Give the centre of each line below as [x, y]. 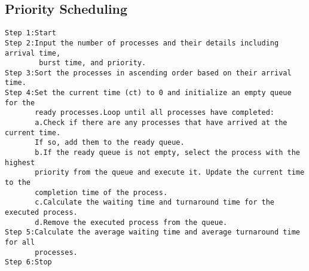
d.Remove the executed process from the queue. [131, 222]
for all [20, 242]
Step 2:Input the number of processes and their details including [142, 43]
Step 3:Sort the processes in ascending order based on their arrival [148, 73]
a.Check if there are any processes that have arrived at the [161, 123]
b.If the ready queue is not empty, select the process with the [167, 153]
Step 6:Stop [28, 262]
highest [20, 162]
